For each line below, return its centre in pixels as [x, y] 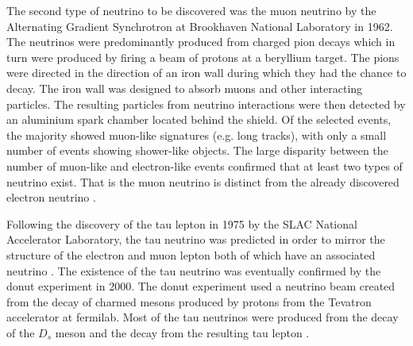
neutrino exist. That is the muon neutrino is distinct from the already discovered [203, 181]
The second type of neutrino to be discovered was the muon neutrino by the [191, 10]
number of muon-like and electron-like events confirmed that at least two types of [205, 165]
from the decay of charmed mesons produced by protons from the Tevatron [189, 301]
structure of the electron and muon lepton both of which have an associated [191, 254]
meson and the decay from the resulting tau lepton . [182, 332]
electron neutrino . [51, 197]
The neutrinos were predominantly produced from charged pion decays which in [201, 42]
